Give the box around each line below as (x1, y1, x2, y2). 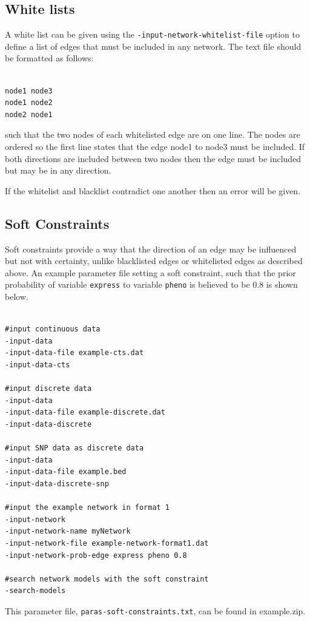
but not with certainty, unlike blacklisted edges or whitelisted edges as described (5, 254, 303, 267)
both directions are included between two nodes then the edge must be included (5, 152, 302, 165)
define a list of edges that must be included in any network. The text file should (5, 39, 302, 52)
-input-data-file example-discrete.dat (5, 408, 165, 417)
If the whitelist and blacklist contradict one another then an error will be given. (5, 184, 301, 197)
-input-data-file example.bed (5, 467, 127, 477)
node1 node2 (5, 98, 53, 107)
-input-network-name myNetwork (5, 527, 131, 536)
